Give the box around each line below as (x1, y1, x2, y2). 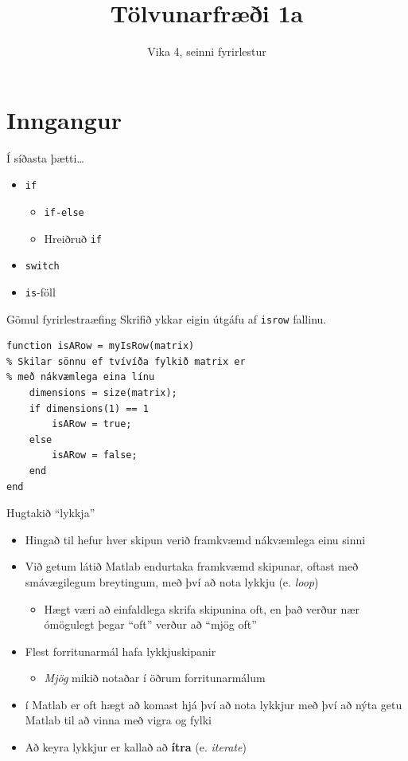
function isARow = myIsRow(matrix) (6, 340, 195, 352)
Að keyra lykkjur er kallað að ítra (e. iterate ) (25, 739, 247, 755)
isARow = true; (52, 418, 132, 430)
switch (25, 261, 60, 273)
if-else (44, 206, 84, 218)
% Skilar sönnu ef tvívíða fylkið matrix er (6, 355, 246, 367)
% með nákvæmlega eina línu (6, 371, 155, 383)
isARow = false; (52, 449, 138, 461)
